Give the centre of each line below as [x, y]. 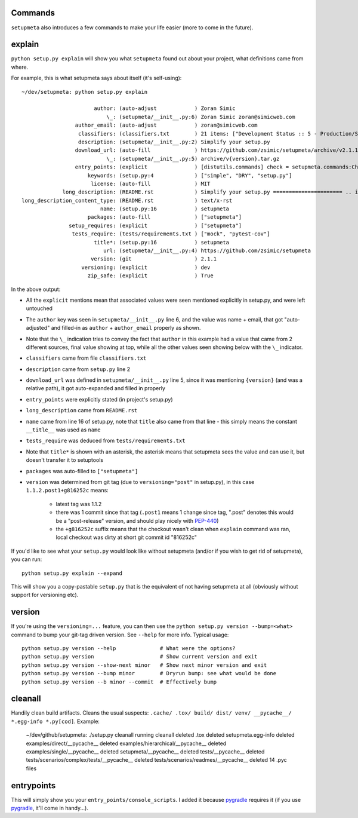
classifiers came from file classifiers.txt [86, 358]
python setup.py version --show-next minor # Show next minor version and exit [144, 665]
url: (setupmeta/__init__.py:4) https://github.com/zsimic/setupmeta [207, 251]
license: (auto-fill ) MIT [150, 183]
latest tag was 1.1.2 [79, 504]
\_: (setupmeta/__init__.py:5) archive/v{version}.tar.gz [193, 159]
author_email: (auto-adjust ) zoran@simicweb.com [166, 125]
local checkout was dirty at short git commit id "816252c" [126, 537]
